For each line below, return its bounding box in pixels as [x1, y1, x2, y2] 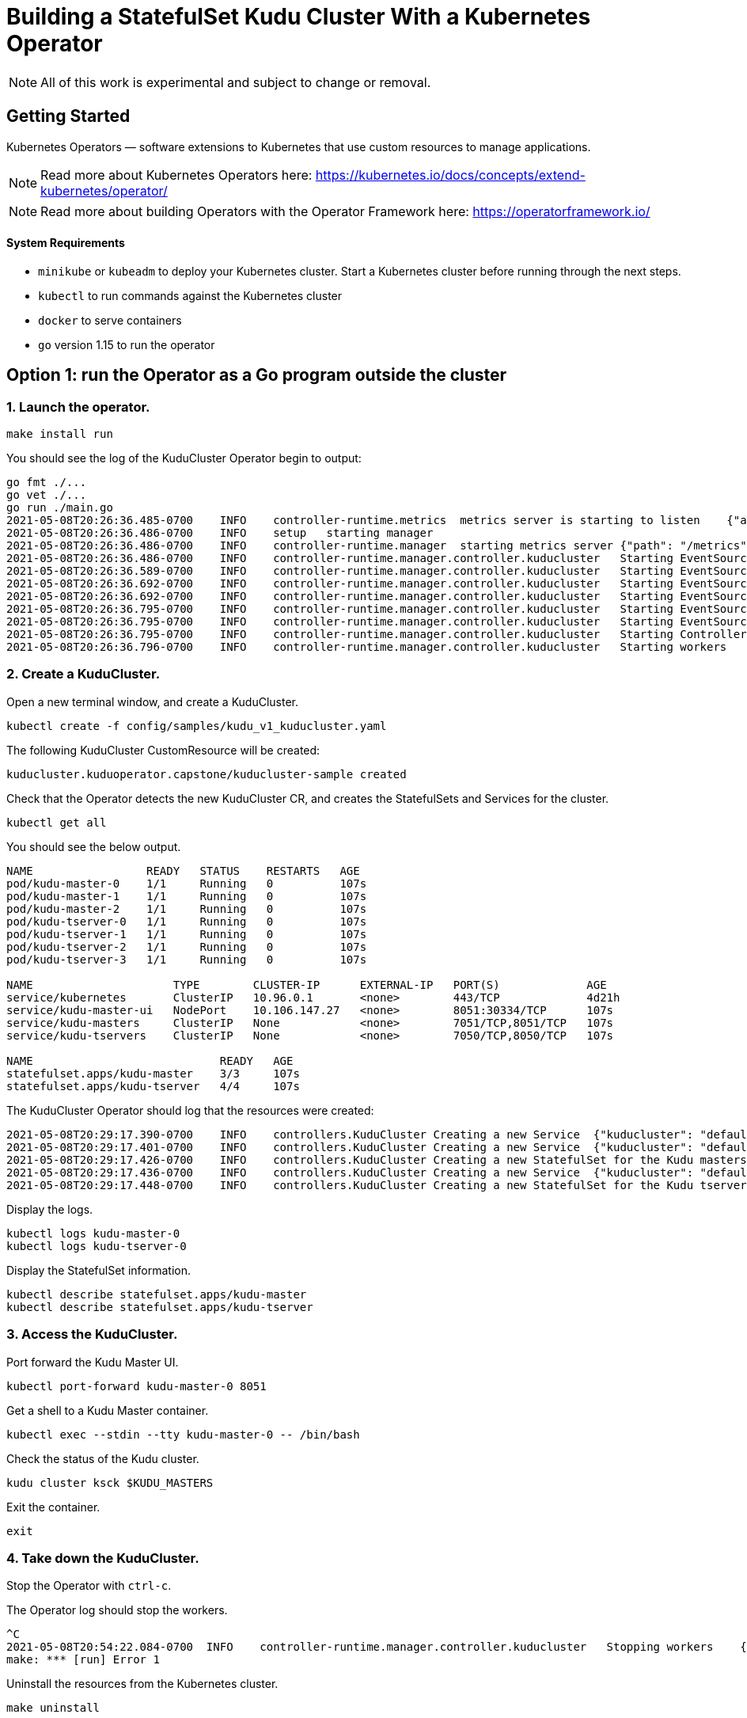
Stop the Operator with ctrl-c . [6, 1579, 172, 1593]
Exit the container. [6, 1499, 100, 1514]
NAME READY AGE [6, 1054, 294, 1067]
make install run [6, 428, 113, 441]
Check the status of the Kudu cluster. [6, 1451, 199, 1465]
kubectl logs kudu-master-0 [6, 1226, 180, 1240]
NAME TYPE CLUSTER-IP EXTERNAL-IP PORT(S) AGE [6, 978, 607, 991]
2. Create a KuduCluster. [6, 666, 161, 682]
